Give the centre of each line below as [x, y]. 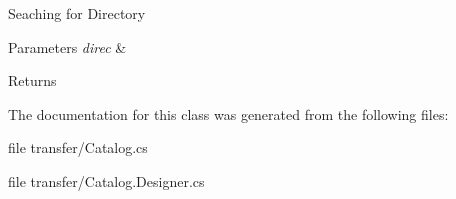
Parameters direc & [67, 46]
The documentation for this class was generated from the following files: [228, 113]
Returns [32, 80]
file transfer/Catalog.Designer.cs [106, 180]
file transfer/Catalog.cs [78, 147]
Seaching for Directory [77, 13]
